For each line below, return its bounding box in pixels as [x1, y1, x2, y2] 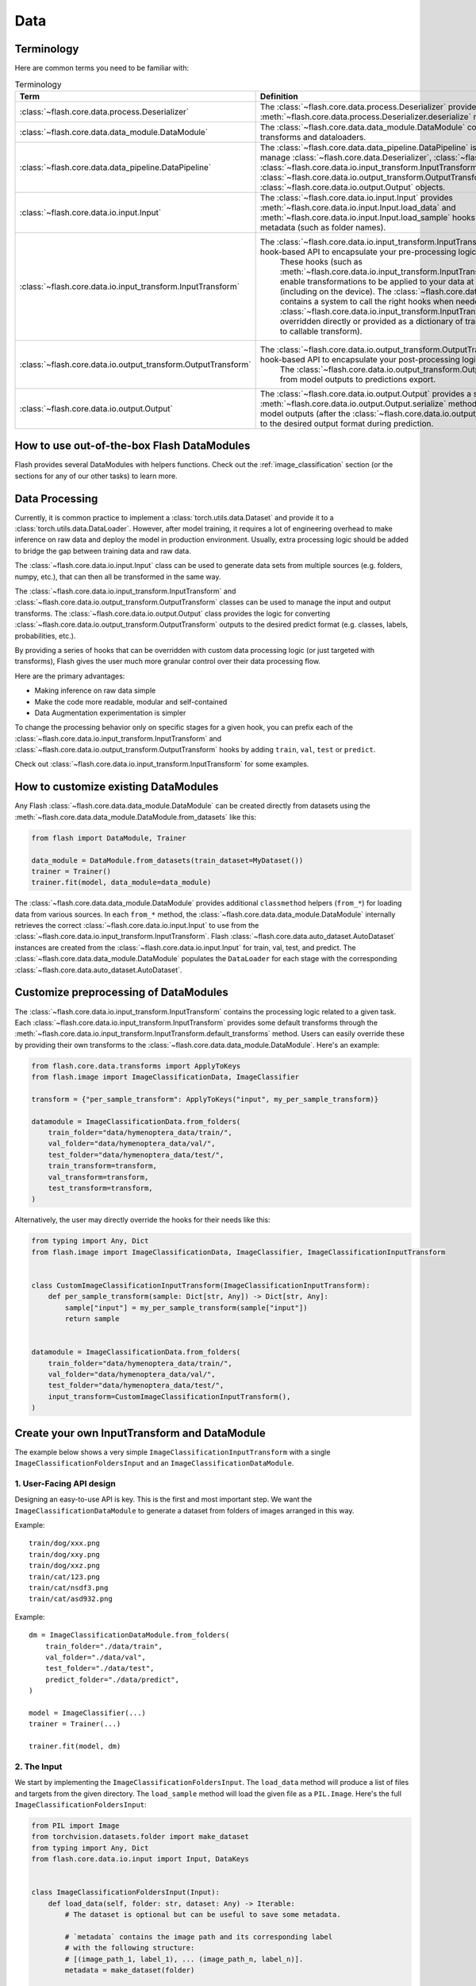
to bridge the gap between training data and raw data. [14, 546, 192, 555]
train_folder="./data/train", [44, 1641, 163, 1651]
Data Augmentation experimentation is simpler [34, 708, 186, 717]
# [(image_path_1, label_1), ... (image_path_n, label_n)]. [64, 1954, 304, 1964]
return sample [64, 1315, 120, 1323]
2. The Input [14, 1760, 63, 1772]
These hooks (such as [279, 256, 363, 267]
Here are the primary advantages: [14, 671, 125, 681]
